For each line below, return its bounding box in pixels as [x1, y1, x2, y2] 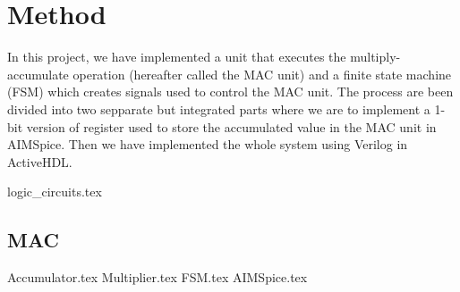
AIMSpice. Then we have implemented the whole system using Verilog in [7, 135, 408, 154]
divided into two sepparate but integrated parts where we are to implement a [7, 99, 430, 118]
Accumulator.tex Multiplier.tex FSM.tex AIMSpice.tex [7, 268, 308, 287]
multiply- [350, 47, 401, 66]
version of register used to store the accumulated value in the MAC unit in [26, 117, 437, 136]
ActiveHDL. [7, 152, 72, 171]
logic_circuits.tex [7, 182, 102, 201]
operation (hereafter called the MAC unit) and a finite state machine [72, 64, 452, 83]
